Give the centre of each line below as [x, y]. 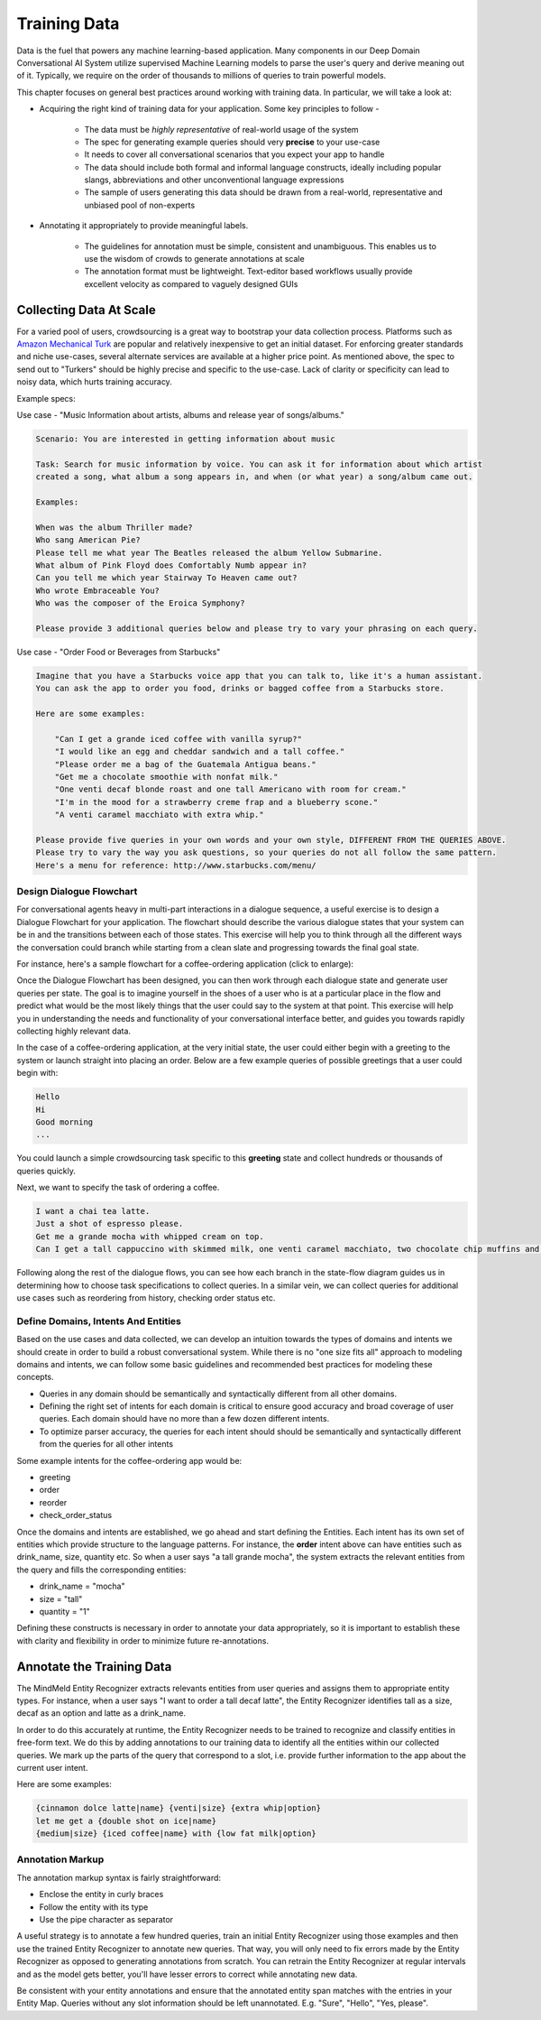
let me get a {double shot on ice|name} [126, 1821]
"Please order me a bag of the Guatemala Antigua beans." [185, 764]
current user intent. [52, 1767]
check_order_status [76, 1515]
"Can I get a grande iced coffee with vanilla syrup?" [178, 739]
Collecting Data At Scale [87, 310]
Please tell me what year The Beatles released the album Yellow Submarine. [209, 552]
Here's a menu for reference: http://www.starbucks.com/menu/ [176, 865]
